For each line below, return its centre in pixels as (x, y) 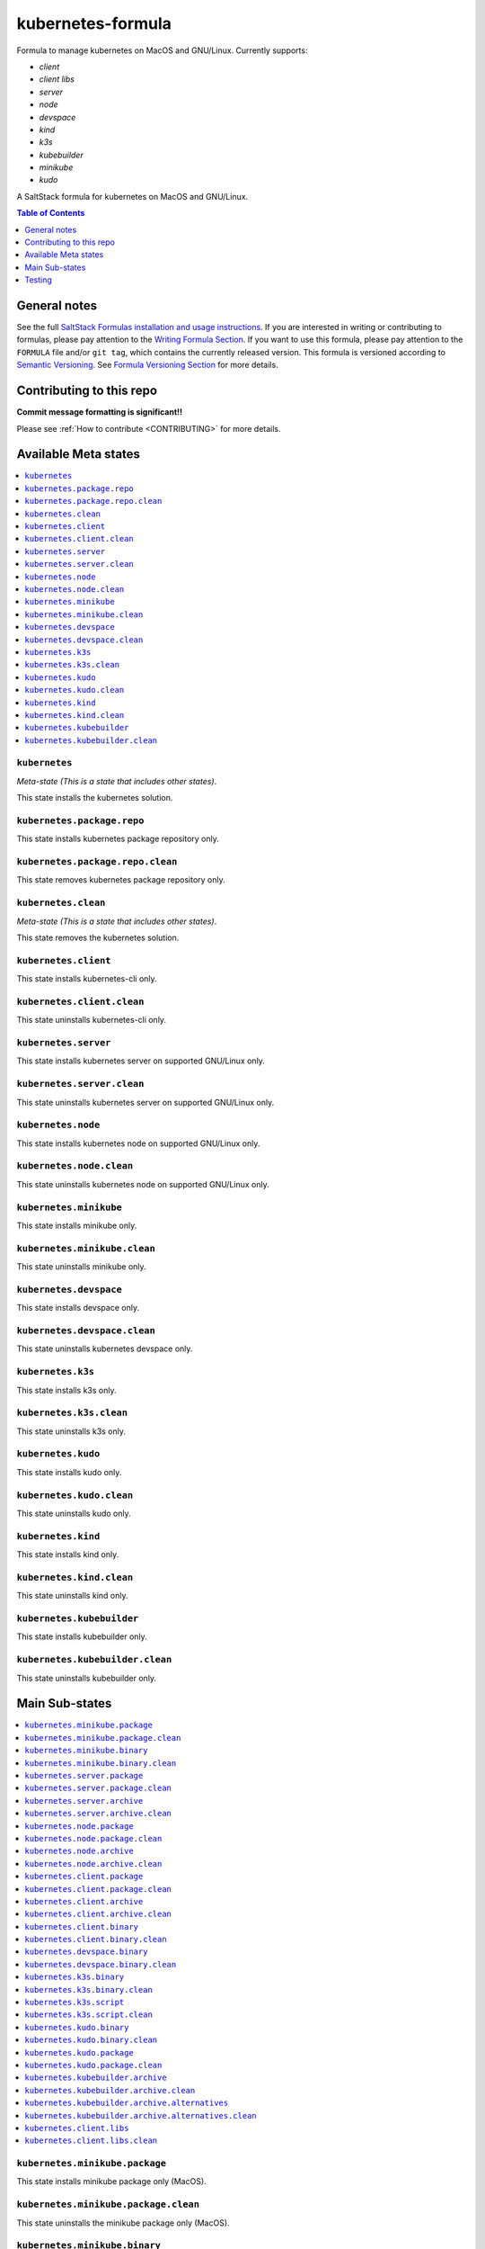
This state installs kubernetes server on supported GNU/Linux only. (141, 1061)
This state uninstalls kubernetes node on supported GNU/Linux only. (143, 1184)
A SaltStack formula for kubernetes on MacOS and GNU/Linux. (132, 196)
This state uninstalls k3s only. (71, 1431)
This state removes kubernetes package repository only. (121, 880)
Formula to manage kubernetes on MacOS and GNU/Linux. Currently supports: (162, 50)
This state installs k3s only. (66, 1390)
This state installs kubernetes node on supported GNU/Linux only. (138, 1143)
